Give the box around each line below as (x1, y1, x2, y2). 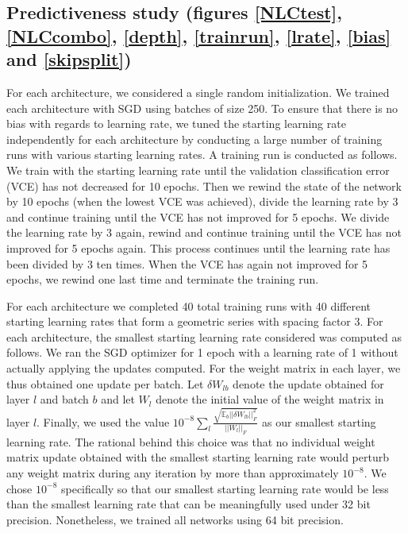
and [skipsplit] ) (6, 47, 132, 71)
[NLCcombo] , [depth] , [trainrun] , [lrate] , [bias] (6, 23, 391, 48)
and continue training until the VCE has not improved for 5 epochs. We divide (6, 208, 390, 225)
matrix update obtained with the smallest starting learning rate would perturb (6, 449, 389, 465)
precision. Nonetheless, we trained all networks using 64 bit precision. (6, 511, 344, 527)
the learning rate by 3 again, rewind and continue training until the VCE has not (6, 224, 402, 241)
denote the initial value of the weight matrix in (156, 391, 384, 407)
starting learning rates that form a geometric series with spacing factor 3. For (6, 313, 383, 330)
